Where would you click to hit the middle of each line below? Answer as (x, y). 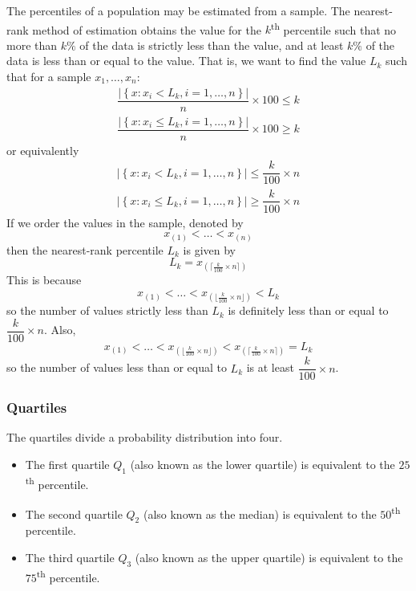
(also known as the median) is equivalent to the (260, 514)
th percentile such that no (333, 28)
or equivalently (43, 150)
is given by (209, 249)
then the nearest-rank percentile (85, 249)
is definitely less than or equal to (308, 310)
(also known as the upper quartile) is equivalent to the (269, 558)
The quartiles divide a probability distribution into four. (145, 437)
